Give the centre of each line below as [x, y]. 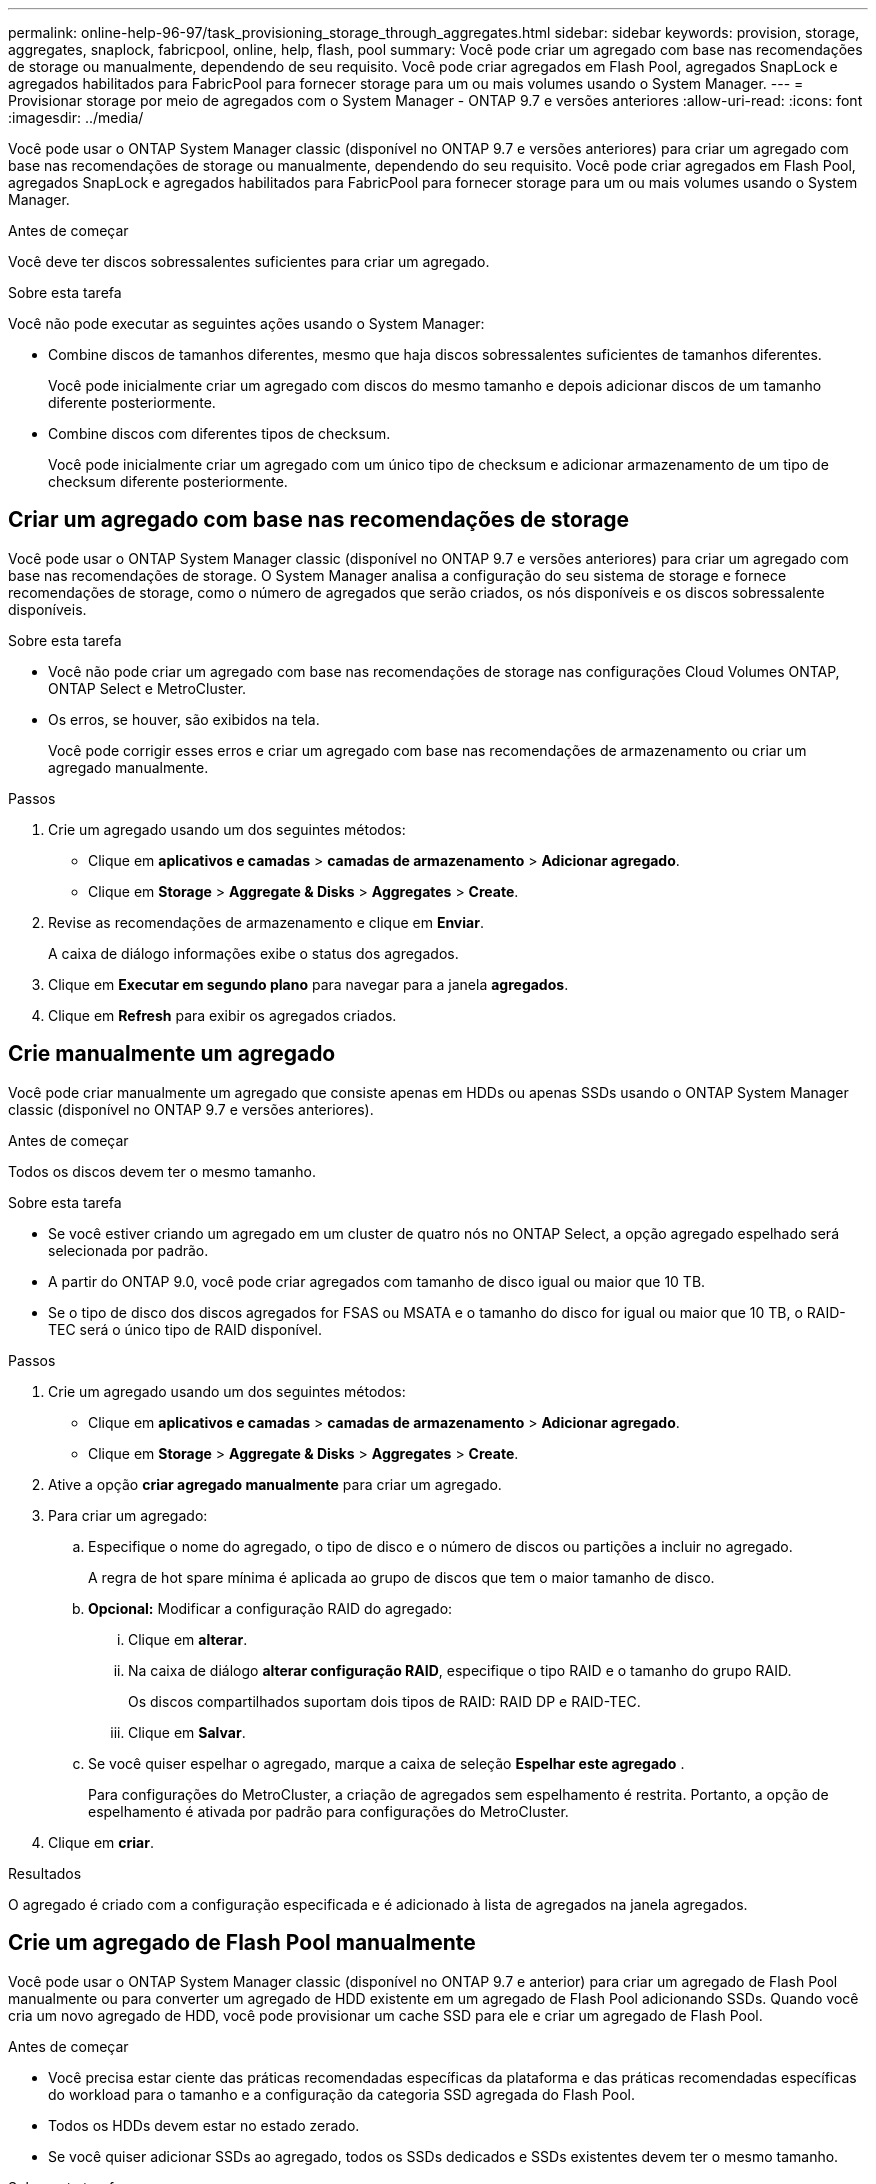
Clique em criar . [101, 1842]
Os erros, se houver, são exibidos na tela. [184, 719]
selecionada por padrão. [128, 1250]
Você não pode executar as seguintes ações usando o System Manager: [246, 323]
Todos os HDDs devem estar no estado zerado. [204, 2125]
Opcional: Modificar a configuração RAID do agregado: [270, 1608]
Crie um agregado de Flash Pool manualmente [242, 1943]
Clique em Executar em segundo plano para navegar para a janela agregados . [308, 984]
